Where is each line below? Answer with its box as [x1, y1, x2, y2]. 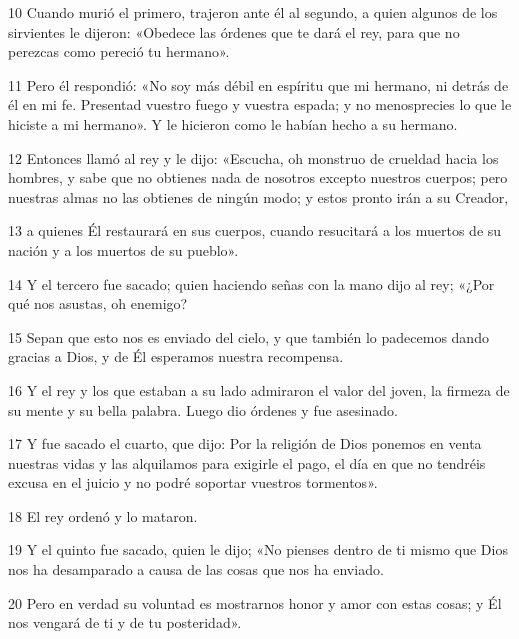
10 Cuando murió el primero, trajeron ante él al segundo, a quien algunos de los [8, 2, 498, 22]
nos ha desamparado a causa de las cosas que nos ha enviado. [8, 559, 384, 580]
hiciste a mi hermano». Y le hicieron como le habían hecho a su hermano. [8, 113, 458, 134]
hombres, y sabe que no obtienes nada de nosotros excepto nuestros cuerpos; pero [8, 167, 508, 188]
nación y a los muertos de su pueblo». [8, 239, 239, 260]
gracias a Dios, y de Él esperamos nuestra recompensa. [8, 346, 344, 367]
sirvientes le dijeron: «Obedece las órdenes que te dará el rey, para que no [8, 21, 460, 42]
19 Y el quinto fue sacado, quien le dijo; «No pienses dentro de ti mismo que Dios [8, 539, 508, 560]
